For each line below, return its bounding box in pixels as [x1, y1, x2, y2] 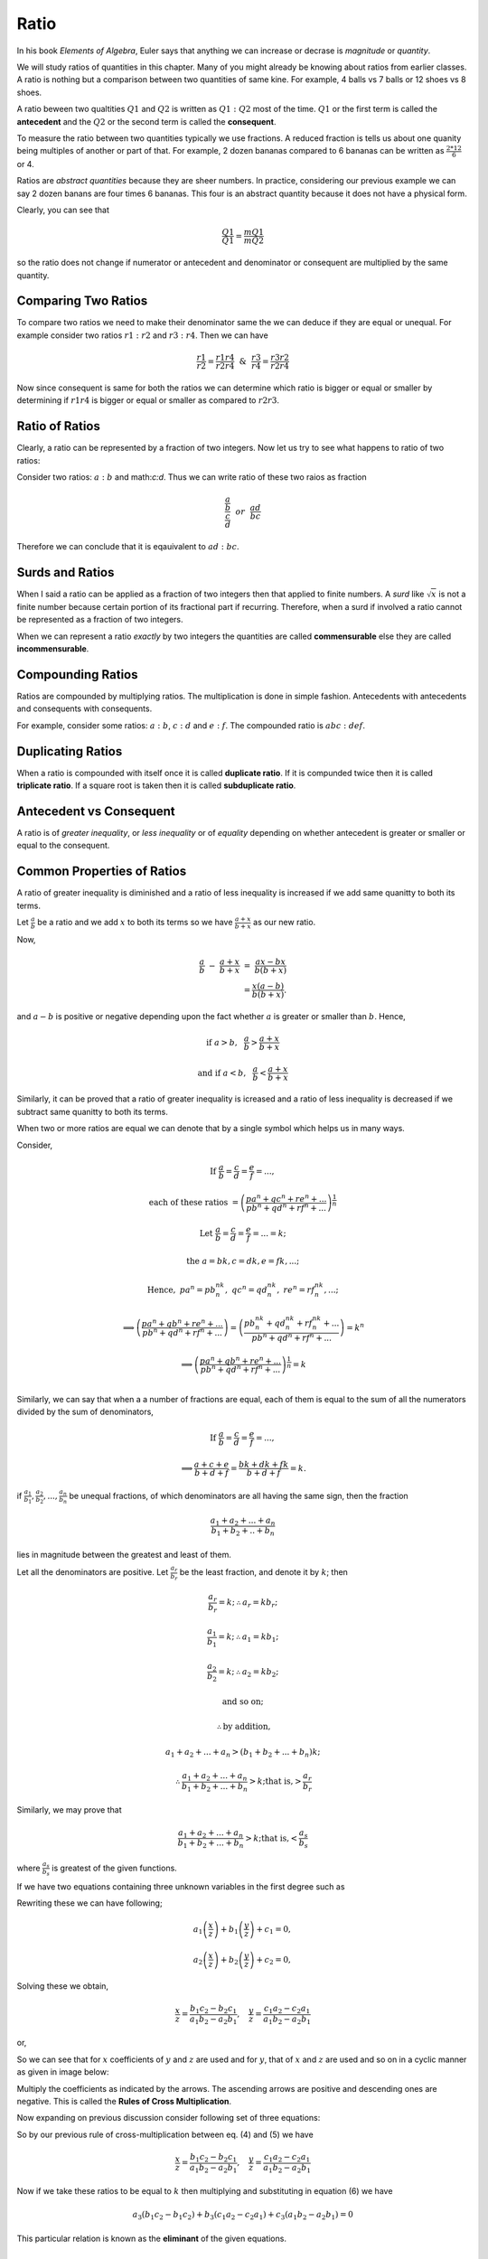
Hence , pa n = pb [146, 1283, 216, 1295]
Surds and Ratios [16, 565, 115, 580]
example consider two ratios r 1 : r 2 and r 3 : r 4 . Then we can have [16, 330, 268, 341]
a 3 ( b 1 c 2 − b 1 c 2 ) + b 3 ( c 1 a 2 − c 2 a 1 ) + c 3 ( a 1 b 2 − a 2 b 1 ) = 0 [132, 2209, 354, 2222]
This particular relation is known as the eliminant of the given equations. [16, 2233, 286, 2244]
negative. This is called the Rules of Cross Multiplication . [16, 2095, 232, 2106]
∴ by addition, [216, 1721, 271, 1732]
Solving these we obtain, [16, 1980, 108, 1992]
